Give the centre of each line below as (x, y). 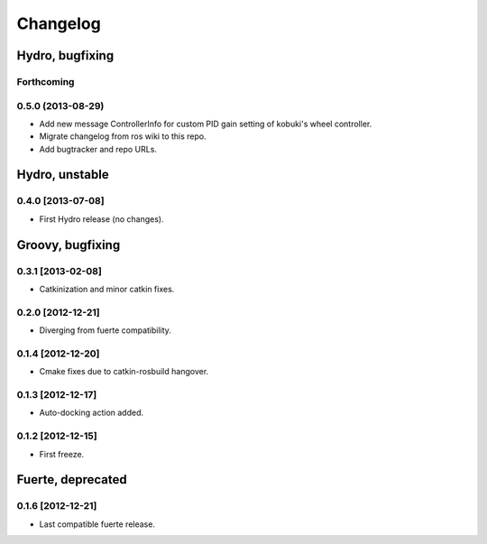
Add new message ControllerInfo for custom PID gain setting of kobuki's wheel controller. (206, 124)
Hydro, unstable (63, 175)
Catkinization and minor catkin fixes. (107, 289)
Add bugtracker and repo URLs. (98, 149)
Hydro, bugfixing (65, 55)
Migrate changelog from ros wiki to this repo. (123, 136)
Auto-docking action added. (92, 413)
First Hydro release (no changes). (101, 219)
